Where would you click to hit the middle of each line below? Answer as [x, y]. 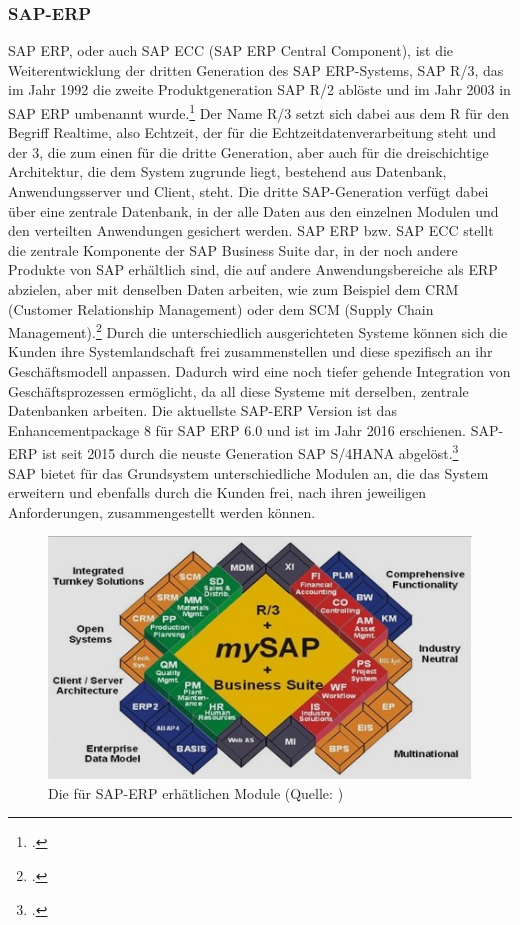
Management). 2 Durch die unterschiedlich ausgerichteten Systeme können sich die [258, 330]
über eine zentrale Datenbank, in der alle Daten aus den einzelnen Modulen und [253, 210]
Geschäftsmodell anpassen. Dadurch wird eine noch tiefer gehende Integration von [259, 371]
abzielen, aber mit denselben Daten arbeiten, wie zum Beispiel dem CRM [233, 289]
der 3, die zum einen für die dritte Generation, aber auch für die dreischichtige [248, 151]
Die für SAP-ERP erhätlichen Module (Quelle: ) [196, 792]
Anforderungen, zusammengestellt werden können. [162, 511]
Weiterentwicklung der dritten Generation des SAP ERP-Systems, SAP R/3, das [256, 69]
